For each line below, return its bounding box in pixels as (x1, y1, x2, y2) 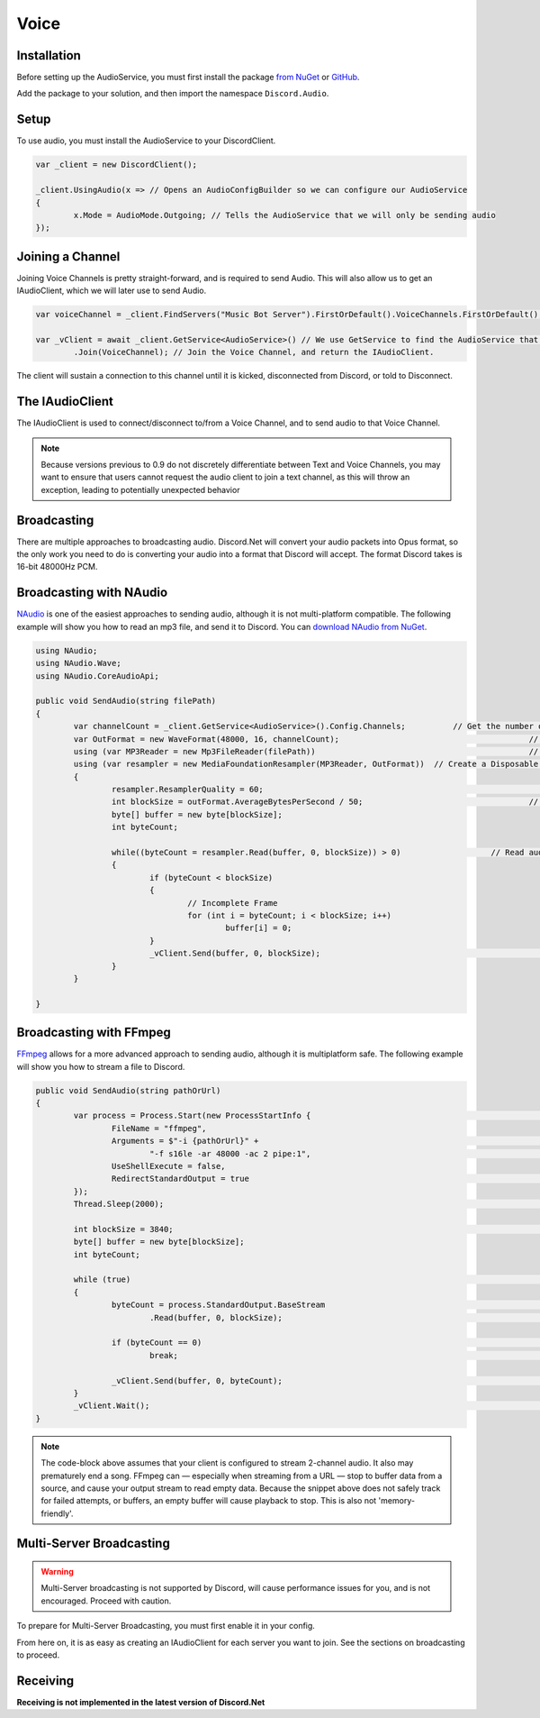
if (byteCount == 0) (111, 1338, 202, 1348)
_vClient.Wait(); (73, 1401, 150, 1411)
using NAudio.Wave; (35, 658, 121, 669)
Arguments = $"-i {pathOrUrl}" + (111, 1136, 259, 1147)
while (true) (73, 1275, 131, 1284)
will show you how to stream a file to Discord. (16, 1061, 185, 1072)
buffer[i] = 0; (225, 923, 292, 933)
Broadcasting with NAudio (16, 585, 168, 600)
